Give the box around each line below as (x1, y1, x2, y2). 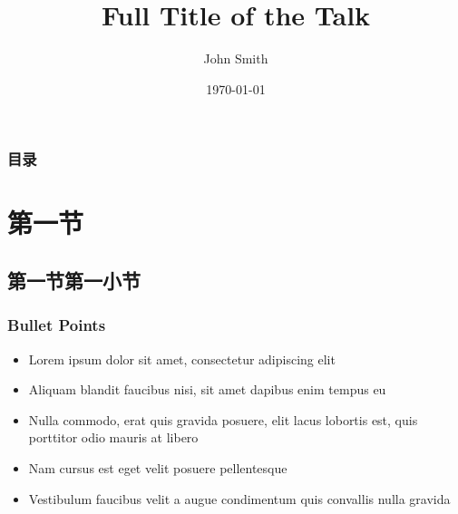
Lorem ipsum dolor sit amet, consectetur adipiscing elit (28, 349, 336, 368)
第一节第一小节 (7, 267, 141, 294)
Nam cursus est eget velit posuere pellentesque (28, 458, 287, 477)
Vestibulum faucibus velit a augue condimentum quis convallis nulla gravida (28, 489, 451, 508)
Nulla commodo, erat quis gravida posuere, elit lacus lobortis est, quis (28, 410, 418, 429)
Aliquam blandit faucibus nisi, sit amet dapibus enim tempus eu (28, 380, 386, 399)
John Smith (203, 49, 268, 68)
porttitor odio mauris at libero (28, 428, 199, 447)
